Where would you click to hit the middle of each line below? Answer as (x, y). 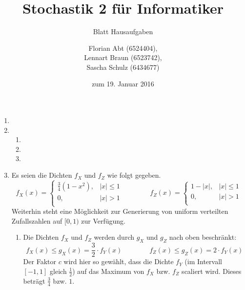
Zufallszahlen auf (37, 220)
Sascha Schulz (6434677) (123, 67)
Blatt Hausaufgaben (123, 31)
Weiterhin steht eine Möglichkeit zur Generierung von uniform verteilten (120, 211)
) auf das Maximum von (108, 271)
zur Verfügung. (103, 220)
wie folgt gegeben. (134, 175)
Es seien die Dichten (42, 175)
